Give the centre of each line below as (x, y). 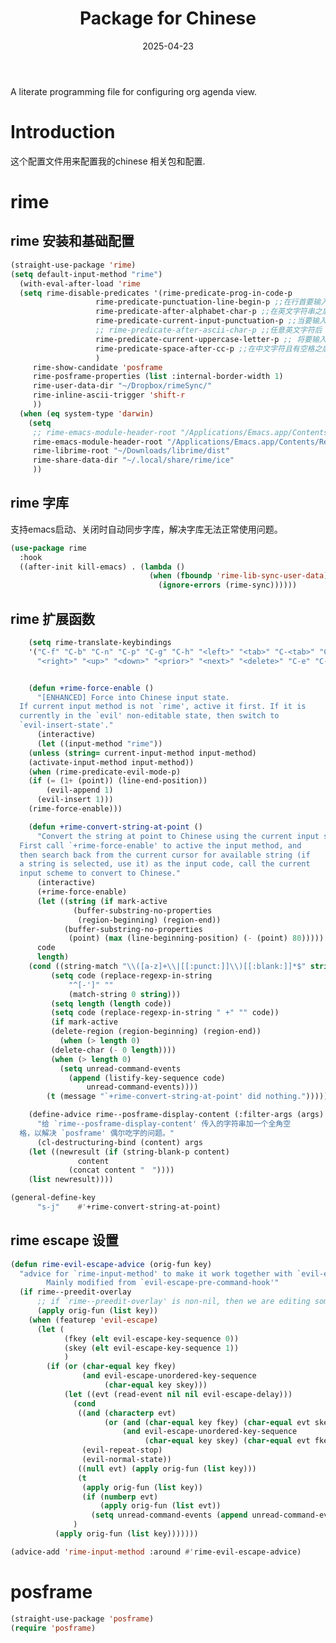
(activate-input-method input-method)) (111, 762)
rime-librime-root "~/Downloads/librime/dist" (131, 451)
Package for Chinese (168, 18)
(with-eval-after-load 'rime (80, 283)
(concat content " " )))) (121, 1170)
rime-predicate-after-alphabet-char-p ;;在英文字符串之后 (212, 312)
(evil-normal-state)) (126, 1460)
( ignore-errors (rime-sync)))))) (228, 585)
